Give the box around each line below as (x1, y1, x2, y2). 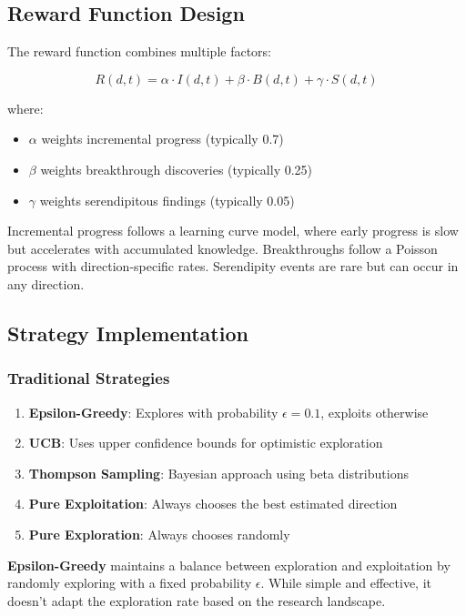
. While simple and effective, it (260, 573, 431, 592)
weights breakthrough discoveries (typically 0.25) (40, 159, 313, 178)
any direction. (7, 274, 85, 293)
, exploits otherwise (320, 402, 429, 421)
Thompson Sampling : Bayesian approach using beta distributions (28, 463, 409, 482)
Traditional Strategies (7, 367, 170, 389)
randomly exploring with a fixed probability (7, 573, 252, 592)
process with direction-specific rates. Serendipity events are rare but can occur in (7, 257, 459, 276)
